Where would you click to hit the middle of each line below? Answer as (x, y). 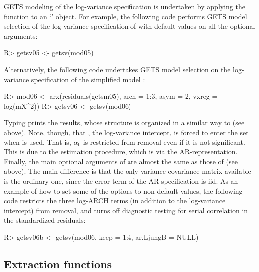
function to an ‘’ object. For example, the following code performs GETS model (126, 16)
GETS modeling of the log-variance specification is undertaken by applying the (125, 6)
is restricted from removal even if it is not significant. (164, 142)
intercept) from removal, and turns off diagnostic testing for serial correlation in (126, 210)
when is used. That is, (38, 142)
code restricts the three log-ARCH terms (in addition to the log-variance (115, 201)
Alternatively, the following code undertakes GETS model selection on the (117, 69)
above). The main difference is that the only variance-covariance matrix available (128, 171)
